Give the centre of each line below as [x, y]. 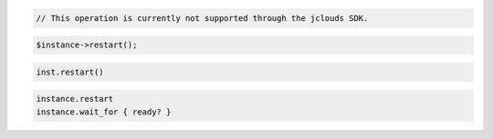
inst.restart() [70, 72]
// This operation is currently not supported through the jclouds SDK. [202, 18]
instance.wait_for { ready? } [104, 112]
